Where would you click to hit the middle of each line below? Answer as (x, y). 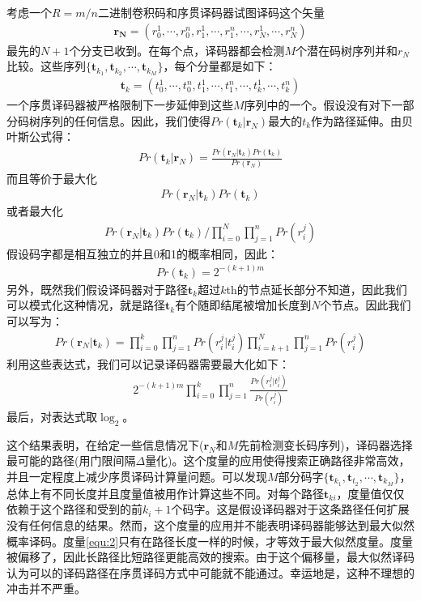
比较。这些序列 (46, 66)
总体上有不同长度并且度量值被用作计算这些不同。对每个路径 (165, 493)
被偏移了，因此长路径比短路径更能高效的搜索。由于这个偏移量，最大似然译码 (210, 557)
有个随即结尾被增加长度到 (243, 305)
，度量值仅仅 (370, 493)
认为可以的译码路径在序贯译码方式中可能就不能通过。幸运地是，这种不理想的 (210, 572)
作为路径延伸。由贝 (362, 120)
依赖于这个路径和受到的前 (74, 509)
